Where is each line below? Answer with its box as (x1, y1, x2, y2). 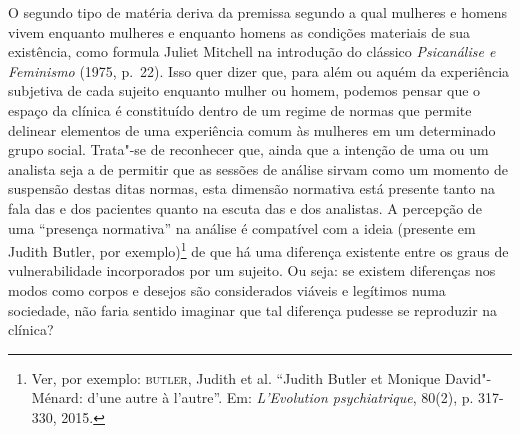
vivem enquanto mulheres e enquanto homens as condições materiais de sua (8, 21, 471, 42)
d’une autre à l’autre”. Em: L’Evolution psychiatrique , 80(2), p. (87, 387, 474, 408)
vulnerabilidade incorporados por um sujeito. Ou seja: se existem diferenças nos (8, 260, 496, 281)
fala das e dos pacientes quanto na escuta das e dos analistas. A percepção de (8, 197, 482, 218)
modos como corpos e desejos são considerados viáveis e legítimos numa (8, 279, 446, 300)
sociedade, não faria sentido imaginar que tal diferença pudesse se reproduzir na (8, 299, 498, 320)
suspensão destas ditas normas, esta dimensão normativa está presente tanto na (8, 178, 496, 199)
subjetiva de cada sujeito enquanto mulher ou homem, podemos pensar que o (8, 80, 481, 101)
